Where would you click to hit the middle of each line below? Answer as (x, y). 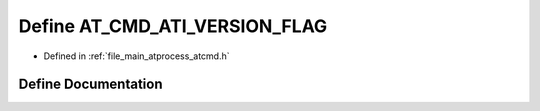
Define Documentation (90, 84)
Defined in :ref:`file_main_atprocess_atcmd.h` (136, 56)
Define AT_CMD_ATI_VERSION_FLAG (173, 26)
